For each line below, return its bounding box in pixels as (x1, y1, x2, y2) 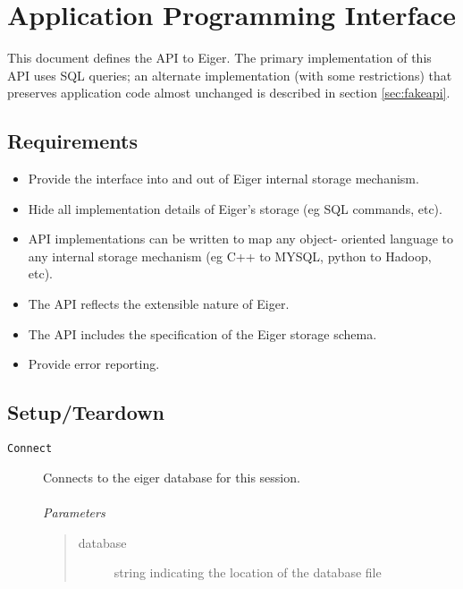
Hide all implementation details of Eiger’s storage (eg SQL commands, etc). (28, 199, 442, 218)
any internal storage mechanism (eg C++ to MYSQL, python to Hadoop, (28, 246, 432, 265)
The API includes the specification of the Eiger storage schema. (28, 324, 377, 343)
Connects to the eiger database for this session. (43, 467, 300, 486)
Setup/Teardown (7, 398, 165, 426)
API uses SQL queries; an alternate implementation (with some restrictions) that (7, 65, 452, 84)
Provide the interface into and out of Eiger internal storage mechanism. (28, 169, 419, 188)
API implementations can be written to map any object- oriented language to (28, 229, 453, 248)
